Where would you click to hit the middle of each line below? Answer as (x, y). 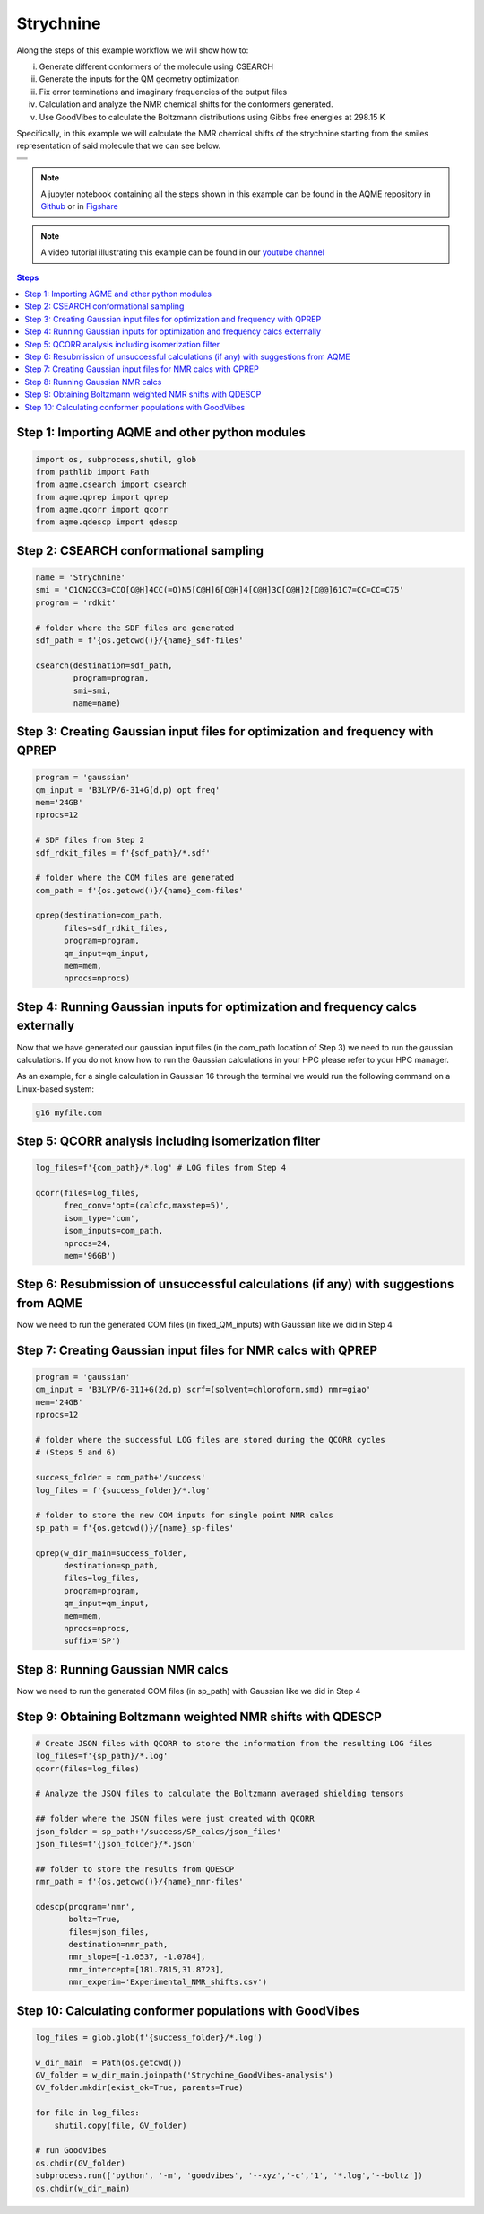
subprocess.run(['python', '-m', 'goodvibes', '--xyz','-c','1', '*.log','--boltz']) (229, 2176)
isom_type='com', (102, 1218)
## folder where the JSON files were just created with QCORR (175, 1819)
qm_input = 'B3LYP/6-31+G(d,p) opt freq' (128, 790)
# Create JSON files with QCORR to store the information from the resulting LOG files (234, 1743)
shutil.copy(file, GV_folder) (121, 2125)
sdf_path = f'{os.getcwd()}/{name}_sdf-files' (139, 641)
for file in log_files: (88, 2113)
